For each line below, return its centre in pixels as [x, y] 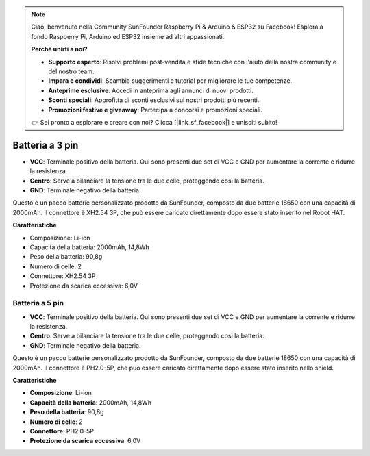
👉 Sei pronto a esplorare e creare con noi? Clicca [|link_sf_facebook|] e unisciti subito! [154, 122]
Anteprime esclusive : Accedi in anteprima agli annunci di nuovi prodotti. [151, 90]
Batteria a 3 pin [46, 145]
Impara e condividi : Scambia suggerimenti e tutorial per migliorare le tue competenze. [170, 81]
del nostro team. [71, 71]
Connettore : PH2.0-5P [62, 431]
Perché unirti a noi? [60, 49]
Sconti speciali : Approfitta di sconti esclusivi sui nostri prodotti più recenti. [154, 100]
